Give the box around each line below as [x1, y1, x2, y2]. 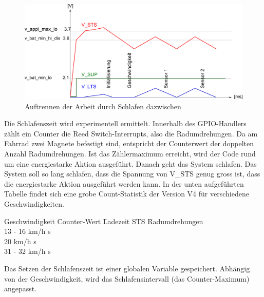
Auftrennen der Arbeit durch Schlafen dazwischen [25, 101, 181, 111]
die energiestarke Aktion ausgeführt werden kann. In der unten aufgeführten [4, 178, 244, 189]
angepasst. [4, 283, 37, 294]
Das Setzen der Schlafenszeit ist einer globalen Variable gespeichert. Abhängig [4, 263, 250, 273]
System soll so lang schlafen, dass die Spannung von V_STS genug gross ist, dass [4, 168, 260, 179]
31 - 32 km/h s [4, 246, 51, 256]
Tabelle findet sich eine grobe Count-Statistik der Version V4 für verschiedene [4, 188, 249, 199]
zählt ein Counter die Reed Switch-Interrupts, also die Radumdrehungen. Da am [4, 128, 258, 138]
